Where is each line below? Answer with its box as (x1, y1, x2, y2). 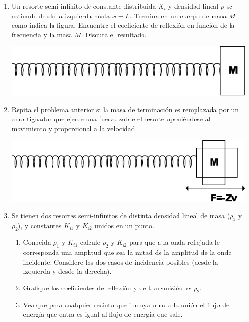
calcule (80, 237, 100, 247)
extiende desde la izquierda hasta (11, 10, 110, 20)
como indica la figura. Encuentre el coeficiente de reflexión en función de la (11, 20, 235, 30)
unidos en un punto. (94, 220, 154, 230)
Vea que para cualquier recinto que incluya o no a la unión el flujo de (23, 299, 230, 309)
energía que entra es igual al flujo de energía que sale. (23, 309, 183, 319)
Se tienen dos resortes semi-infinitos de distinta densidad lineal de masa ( (11, 210, 230, 220)
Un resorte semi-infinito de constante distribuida (11, 1, 156, 11)
